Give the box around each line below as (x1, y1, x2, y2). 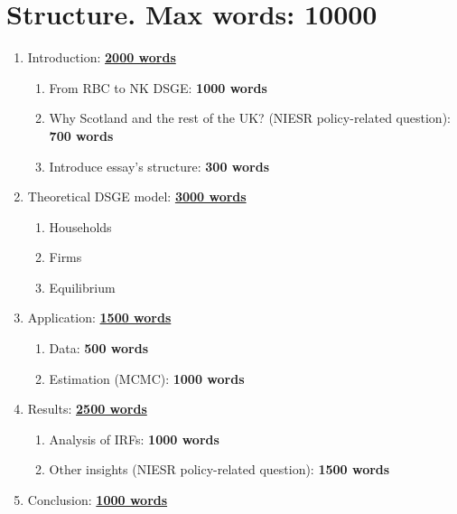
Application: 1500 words (27, 308, 172, 327)
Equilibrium (49, 277, 116, 296)
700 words (49, 126, 114, 145)
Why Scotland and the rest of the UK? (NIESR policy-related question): (49, 108, 451, 127)
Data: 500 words (49, 339, 148, 358)
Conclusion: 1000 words (27, 491, 168, 509)
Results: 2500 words (27, 399, 147, 418)
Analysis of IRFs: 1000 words (49, 429, 219, 448)
